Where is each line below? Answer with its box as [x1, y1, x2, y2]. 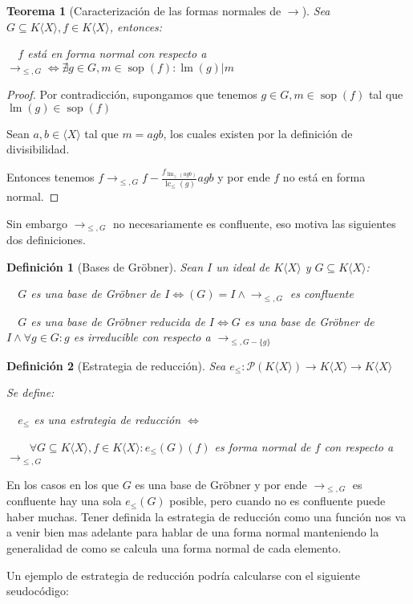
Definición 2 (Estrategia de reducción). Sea [6, 357, 226, 373]
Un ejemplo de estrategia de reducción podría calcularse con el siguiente [6, 566, 360, 583]
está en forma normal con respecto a [27, 45, 207, 62]
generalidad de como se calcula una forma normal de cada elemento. [6, 539, 342, 556]
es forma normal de [214, 438, 311, 455]
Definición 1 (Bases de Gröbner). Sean [6, 258, 204, 275]
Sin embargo [6, 214, 67, 231]
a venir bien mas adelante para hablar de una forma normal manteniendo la [6, 524, 379, 541]
